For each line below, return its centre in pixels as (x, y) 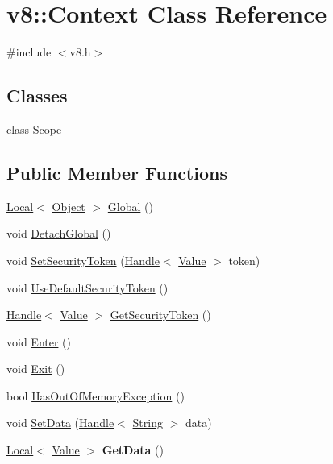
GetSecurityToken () (160, 315)
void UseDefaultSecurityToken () (87, 287)
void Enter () (39, 341)
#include (29, 52)
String (148, 423)
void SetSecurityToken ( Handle (83, 260)
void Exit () (36, 369)
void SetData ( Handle (60, 423)
